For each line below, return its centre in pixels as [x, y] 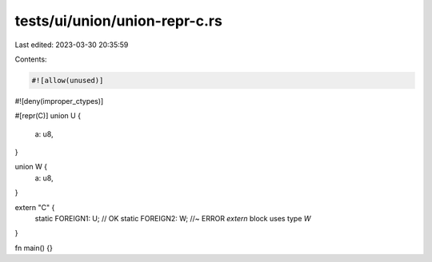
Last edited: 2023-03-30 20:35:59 [72, 45]
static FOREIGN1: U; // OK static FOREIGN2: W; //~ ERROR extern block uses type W [173, 219]
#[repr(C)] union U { [48, 116]
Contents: [31, 59]
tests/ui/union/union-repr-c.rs [119, 21]
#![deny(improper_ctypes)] [59, 101]
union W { [31, 167]
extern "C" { [35, 207]
